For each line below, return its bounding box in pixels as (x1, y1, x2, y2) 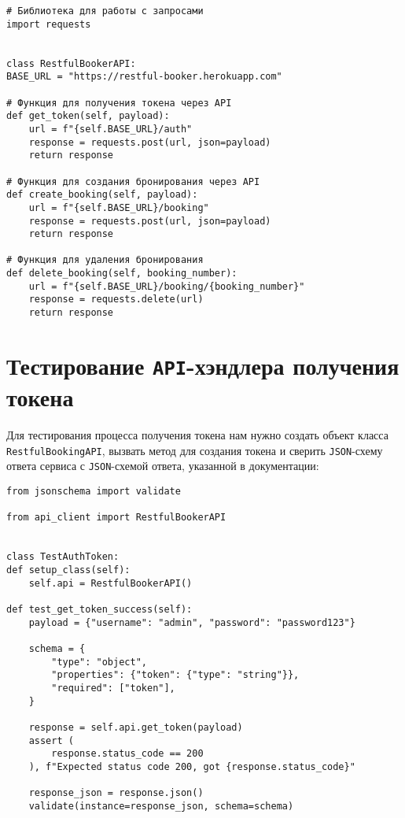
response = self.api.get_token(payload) (28, 721, 243, 733)
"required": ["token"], (51, 682, 175, 694)
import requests (6, 18, 91, 30)
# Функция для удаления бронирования (6, 254, 204, 266)
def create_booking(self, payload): (6, 189, 198, 201)
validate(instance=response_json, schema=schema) (28, 800, 294, 812)
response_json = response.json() (28, 787, 204, 799)
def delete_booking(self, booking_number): (6, 268, 237, 279)
